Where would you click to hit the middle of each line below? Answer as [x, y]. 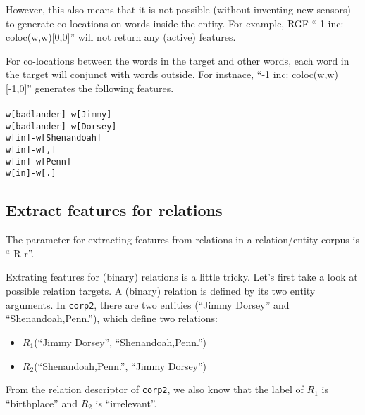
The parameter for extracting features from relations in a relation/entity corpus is [182, 240]
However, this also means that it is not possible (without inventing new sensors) [178, 9]
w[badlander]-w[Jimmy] [59, 115]
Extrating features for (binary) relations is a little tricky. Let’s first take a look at [182, 277]
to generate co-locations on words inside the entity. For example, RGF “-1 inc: [175, 23]
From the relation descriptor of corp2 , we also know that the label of [155, 389]
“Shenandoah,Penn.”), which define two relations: [112, 318]
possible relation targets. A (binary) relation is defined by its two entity [161, 291]
